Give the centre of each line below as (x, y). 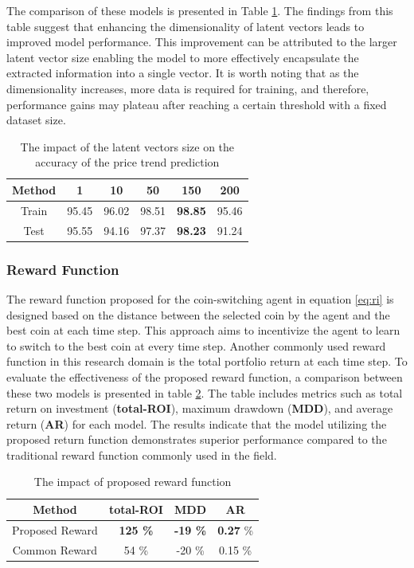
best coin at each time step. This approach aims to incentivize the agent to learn (203, 330)
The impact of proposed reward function (133, 482)
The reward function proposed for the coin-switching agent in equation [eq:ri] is (200, 298)
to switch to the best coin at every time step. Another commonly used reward (196, 345)
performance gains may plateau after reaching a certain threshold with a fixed (197, 104)
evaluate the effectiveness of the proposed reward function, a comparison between (205, 376)
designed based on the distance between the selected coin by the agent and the (198, 314)
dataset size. (36, 120)
